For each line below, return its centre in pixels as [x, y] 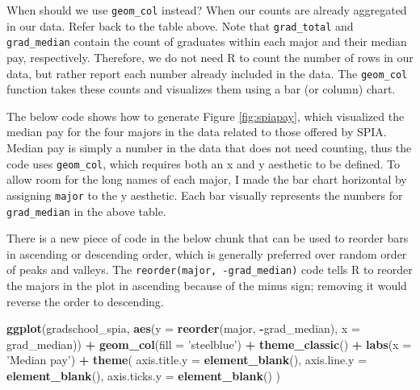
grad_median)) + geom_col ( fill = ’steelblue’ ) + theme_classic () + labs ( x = [209, 344]
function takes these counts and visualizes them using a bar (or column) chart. [201, 89]
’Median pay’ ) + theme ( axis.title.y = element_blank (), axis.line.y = [187, 360]
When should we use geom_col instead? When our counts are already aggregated [207, 10]
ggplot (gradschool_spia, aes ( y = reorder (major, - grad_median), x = [183, 328]
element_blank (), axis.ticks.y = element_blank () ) [143, 375]
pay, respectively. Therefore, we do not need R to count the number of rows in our [210, 57]
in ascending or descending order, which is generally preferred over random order [207, 253]
